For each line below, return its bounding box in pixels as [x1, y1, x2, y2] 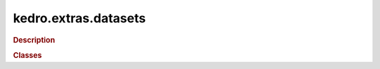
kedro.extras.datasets [13, 10, 146, 26]
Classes [13, 50, 42, 60]
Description [13, 35, 56, 45]
